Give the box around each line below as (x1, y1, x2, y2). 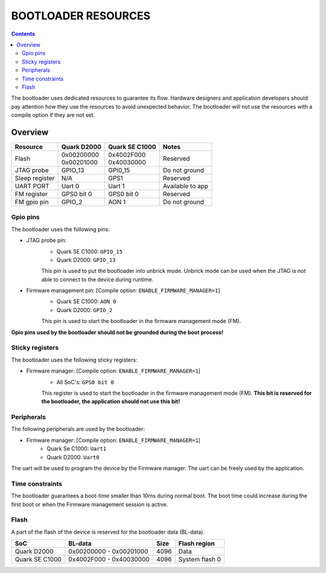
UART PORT (14, 182, 50, 190)
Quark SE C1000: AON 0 (56, 298, 117, 305)
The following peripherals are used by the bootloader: (11, 426, 145, 433)
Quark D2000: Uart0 (46, 453, 100, 461)
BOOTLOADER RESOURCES (11, 9, 151, 22)
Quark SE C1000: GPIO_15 (56, 248, 123, 255)
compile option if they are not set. (11, 112, 95, 119)
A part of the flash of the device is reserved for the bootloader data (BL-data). (11, 528, 205, 536)
